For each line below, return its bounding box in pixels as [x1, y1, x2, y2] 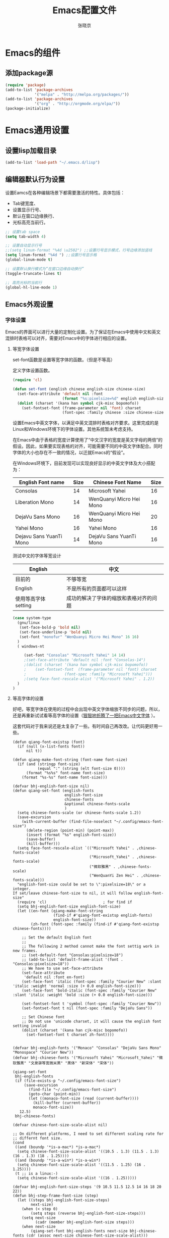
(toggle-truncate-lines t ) [5, 271, 62, 276]
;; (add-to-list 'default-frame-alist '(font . [22, 957, 123, 962]
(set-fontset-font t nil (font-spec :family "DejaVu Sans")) [22, 1006, 152, 1011]
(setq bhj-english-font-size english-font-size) [17, 904, 121, 909]
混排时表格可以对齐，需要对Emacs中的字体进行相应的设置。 [5, 335, 129, 341]
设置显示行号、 [12, 207, 44, 213]
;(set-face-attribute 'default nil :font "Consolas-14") [24, 658, 146, 663]
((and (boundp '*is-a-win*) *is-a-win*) [15, 1158, 101, 1163]
